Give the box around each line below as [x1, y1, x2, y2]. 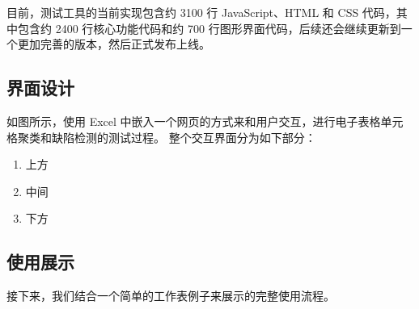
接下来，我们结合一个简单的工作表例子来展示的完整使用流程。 [6, 287, 335, 304]
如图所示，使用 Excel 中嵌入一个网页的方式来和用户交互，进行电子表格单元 [6, 112, 404, 129]
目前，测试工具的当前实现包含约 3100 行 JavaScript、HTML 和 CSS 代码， [6, 4, 396, 20]
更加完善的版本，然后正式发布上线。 [17, 35, 210, 52]
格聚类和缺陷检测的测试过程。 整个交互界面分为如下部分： [6, 128, 316, 145]
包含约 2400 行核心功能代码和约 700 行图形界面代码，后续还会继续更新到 [17, 19, 401, 36]
